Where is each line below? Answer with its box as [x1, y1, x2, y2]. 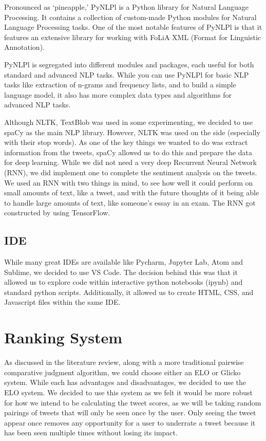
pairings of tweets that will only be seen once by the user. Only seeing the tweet [4, 407, 256, 418]
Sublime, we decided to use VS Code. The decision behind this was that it [4, 266, 238, 277]
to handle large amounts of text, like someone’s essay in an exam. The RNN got [4, 197, 256, 208]
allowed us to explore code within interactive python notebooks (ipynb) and [4, 277, 243, 287]
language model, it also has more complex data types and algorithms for [4, 89, 232, 100]
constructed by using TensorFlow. [4, 207, 110, 218]
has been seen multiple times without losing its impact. [4, 427, 178, 438]
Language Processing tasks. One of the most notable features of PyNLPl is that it [4, 22, 262, 32]
